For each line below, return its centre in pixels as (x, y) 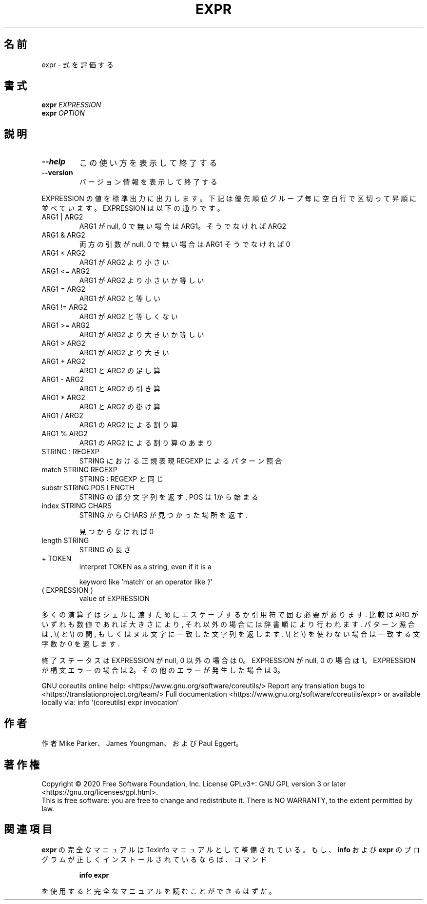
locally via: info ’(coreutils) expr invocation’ (110, 703)
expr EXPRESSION (71, 105)
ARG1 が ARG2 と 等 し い (120, 299)
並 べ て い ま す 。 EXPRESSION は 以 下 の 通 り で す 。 (133, 208)
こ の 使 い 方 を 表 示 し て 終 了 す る (148, 163)
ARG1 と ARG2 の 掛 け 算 (120, 407)
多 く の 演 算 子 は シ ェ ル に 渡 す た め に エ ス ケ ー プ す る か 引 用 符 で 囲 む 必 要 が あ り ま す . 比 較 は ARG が (230, 615)
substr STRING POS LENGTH (88, 488)
